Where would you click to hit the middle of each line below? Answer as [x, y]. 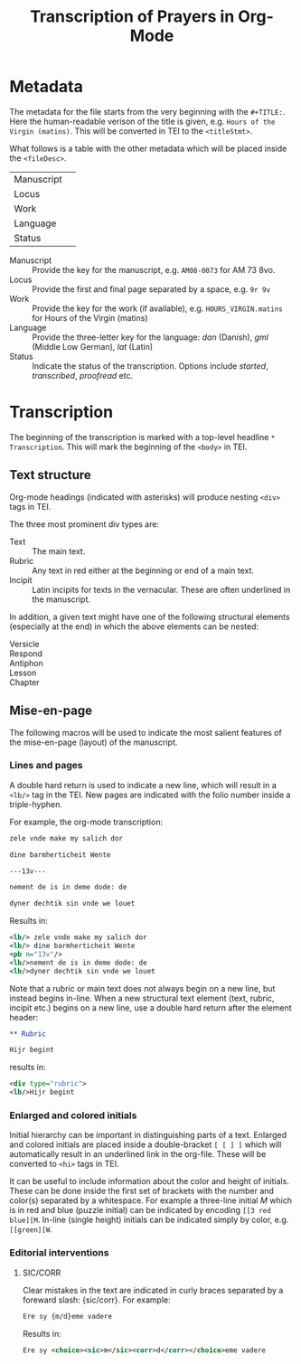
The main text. [59, 551]
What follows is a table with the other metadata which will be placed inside [148, 148]
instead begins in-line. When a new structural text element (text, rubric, [142, 998]
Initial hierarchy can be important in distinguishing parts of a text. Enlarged [148, 1135]
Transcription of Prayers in [132, 17]
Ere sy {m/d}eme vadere [67, 1316]
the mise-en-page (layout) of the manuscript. [94, 742]
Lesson [23, 673]
